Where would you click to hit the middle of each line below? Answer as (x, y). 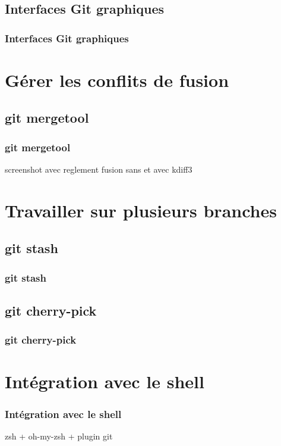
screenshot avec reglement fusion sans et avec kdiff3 (99, 169)
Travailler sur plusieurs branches (141, 210)
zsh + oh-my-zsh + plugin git (59, 436)
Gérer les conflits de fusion (117, 79)
